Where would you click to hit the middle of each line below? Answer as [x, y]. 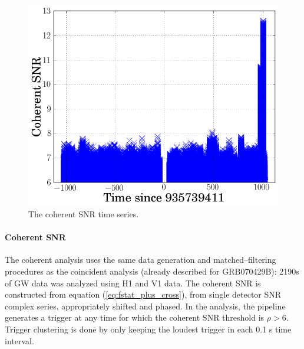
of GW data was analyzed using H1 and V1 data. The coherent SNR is [133, 283]
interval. [19, 340]
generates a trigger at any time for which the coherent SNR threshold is [135, 317]
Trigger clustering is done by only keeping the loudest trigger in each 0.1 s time [148, 329]
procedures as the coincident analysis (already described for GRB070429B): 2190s [152, 271]
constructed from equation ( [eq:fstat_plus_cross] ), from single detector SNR [143, 294]
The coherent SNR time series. [84, 214]
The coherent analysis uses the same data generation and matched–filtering [141, 260]
